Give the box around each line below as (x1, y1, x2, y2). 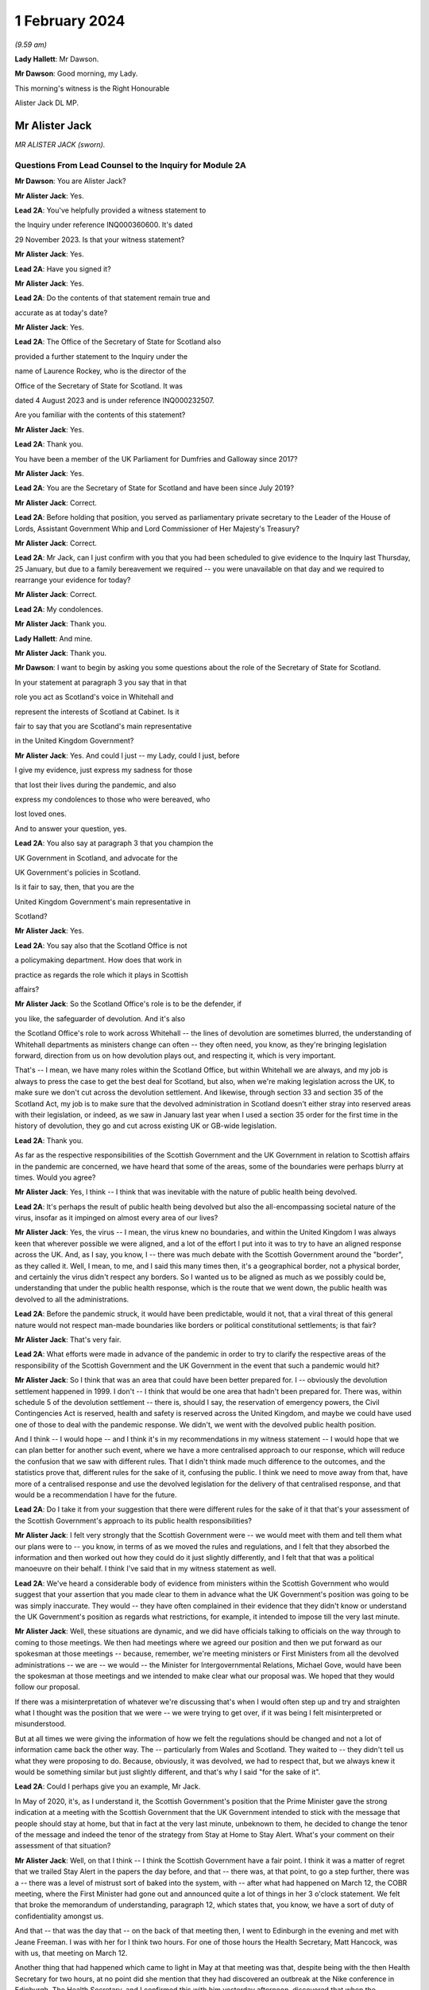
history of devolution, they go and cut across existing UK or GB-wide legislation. (14, 1121, 277, 1130)
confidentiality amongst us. (14, 1911, 104, 1921)
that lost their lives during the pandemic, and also (14, 780, 176, 790)
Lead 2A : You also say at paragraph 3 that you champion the (14, 838, 214, 848)
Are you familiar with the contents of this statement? (14, 410, 186, 419)
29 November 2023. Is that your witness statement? (14, 235, 185, 244)
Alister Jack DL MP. (14, 98, 79, 107)
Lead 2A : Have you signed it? (14, 263, 111, 274)
